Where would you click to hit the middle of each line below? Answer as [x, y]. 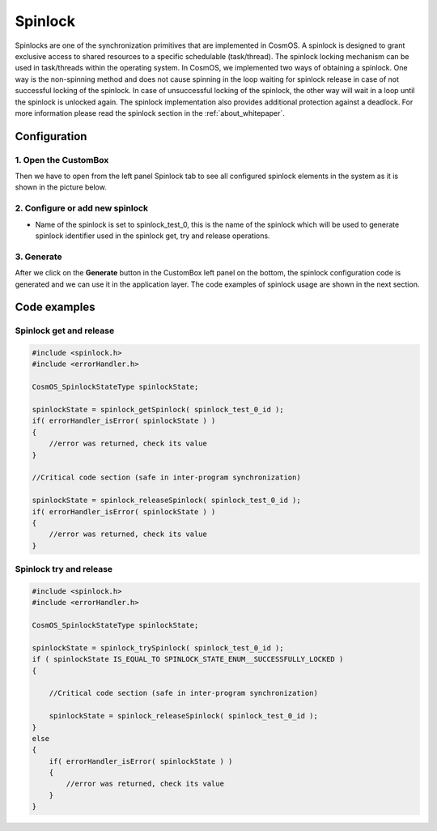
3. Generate [38, 257]
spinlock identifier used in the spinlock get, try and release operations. [153, 236]
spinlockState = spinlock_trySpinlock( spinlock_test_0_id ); [158, 648]
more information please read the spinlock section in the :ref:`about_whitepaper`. [150, 113]
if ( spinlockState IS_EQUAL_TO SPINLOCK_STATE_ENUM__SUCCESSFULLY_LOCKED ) [188, 659]
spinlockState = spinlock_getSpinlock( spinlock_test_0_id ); [158, 410]
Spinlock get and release [65, 330]
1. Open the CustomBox [62, 160]
